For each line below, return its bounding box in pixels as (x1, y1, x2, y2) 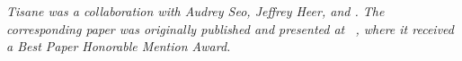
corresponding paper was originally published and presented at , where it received (6, 19, 454, 38)
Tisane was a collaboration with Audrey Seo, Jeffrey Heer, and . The (6, 2, 385, 20)
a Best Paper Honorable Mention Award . (6, 37, 231, 56)
